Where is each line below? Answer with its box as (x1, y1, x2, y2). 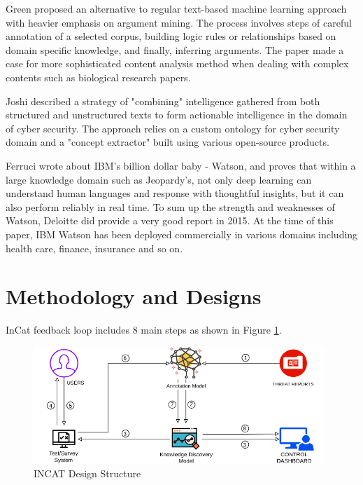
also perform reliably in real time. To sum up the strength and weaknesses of (6, 199, 335, 214)
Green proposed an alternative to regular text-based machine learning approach (6, 1, 347, 15)
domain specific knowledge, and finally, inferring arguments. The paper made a (6, 42, 344, 57)
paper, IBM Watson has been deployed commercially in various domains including (6, 226, 358, 241)
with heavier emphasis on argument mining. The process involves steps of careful (6, 15, 352, 29)
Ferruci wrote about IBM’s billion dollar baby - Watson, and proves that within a (6, 158, 356, 172)
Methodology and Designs (6, 282, 262, 310)
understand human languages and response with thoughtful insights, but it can (6, 186, 344, 200)
